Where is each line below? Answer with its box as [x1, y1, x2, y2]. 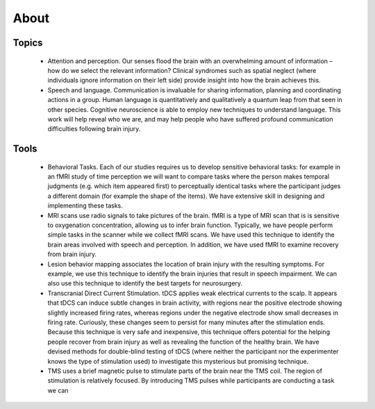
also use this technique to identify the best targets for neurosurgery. [47, 279, 243, 287]
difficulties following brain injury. [47, 125, 141, 133]
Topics [12, 37, 43, 49]
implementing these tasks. [47, 201, 123, 210]
